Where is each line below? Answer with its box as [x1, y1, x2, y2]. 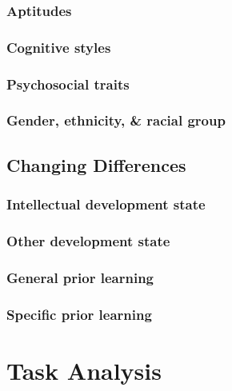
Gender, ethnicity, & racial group [6, 110, 226, 130]
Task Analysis [6, 353, 162, 386]
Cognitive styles [6, 37, 111, 57]
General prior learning [6, 267, 154, 287]
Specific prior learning [6, 304, 152, 324]
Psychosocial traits [6, 74, 130, 94]
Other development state [6, 230, 170, 250]
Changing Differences [6, 152, 186, 177]
